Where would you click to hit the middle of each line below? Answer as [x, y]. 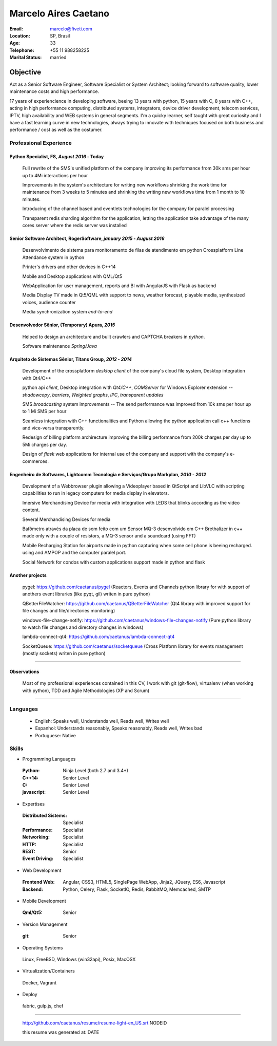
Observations [24, 672]
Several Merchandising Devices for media [66, 519]
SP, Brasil [60, 35]
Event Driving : [38, 858]
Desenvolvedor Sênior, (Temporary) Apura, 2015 [62, 325]
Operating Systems [43, 947]
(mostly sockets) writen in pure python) [64, 653]
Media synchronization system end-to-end [67, 312]
